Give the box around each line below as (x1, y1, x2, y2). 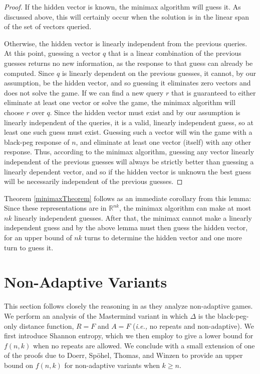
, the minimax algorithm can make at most (119, 203, 251, 213)
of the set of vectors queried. (4, 21, 92, 32)
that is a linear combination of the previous (108, 48, 241, 58)
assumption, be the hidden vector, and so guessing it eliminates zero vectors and (4, 77, 251, 88)
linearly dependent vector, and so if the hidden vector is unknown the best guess (4, 166, 251, 176)
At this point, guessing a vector (4, 48, 101, 58)
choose (4, 107, 24, 117)
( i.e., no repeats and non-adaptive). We (133, 320, 254, 331)
